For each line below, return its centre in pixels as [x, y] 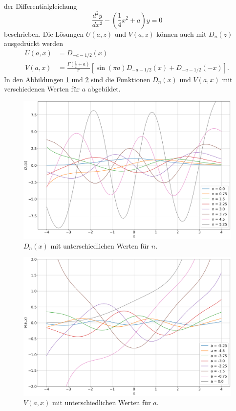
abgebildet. [104, 89]
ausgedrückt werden [34, 43]
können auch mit [182, 34]
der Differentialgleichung [41, 6]
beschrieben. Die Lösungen [44, 34]
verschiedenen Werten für [42, 89]
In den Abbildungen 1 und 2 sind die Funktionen [77, 79]
